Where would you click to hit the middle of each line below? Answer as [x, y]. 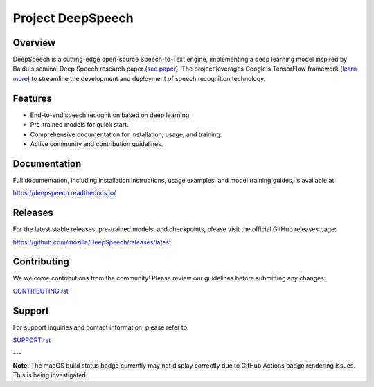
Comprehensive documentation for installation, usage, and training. [126, 134]
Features [32, 98]
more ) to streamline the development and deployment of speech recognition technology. [139, 78]
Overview [34, 43]
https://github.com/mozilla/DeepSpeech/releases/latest [92, 242]
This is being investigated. [50, 375]
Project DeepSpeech [73, 18]
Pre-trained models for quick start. [79, 125]
